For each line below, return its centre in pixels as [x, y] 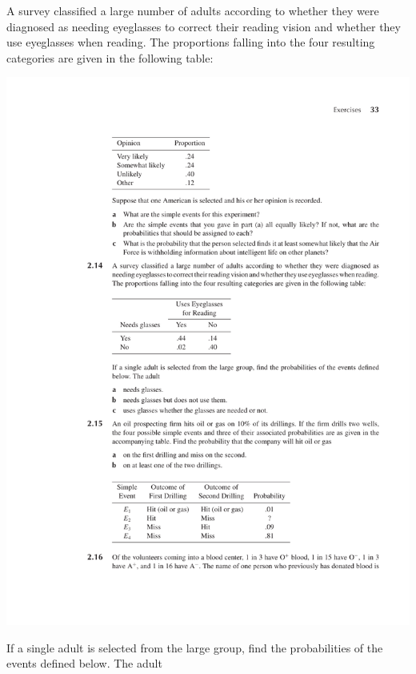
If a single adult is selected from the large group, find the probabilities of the [195, 647]
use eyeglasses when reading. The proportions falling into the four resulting [191, 42]
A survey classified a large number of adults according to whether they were [193, 10]
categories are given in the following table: [110, 57]
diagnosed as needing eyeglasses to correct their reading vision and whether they [204, 26]
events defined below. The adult [84, 663]
